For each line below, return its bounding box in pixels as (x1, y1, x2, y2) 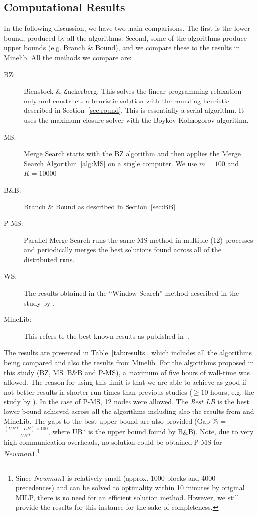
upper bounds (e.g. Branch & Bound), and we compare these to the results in (4, 42, 240, 53)
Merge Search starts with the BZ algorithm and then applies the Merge (24, 148, 241, 159)
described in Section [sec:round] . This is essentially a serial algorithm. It (24, 105, 244, 115)
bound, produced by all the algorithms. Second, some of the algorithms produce (4, 32, 247, 43)
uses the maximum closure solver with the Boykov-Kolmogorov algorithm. (24, 114, 249, 125)
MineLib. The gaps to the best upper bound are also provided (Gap (4, 415, 210, 426)
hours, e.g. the (210, 386, 254, 397)
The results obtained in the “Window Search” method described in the (24, 288, 239, 298)
